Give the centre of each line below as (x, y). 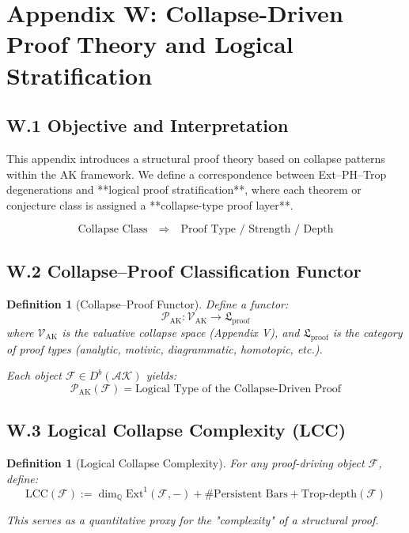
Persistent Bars (251, 494)
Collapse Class (113, 230)
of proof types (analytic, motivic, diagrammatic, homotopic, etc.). (165, 348)
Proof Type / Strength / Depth (257, 230)
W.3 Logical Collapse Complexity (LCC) (176, 430)
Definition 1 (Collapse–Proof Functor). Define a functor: (148, 303)
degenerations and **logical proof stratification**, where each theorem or (184, 189)
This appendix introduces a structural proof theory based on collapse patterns (196, 158)
